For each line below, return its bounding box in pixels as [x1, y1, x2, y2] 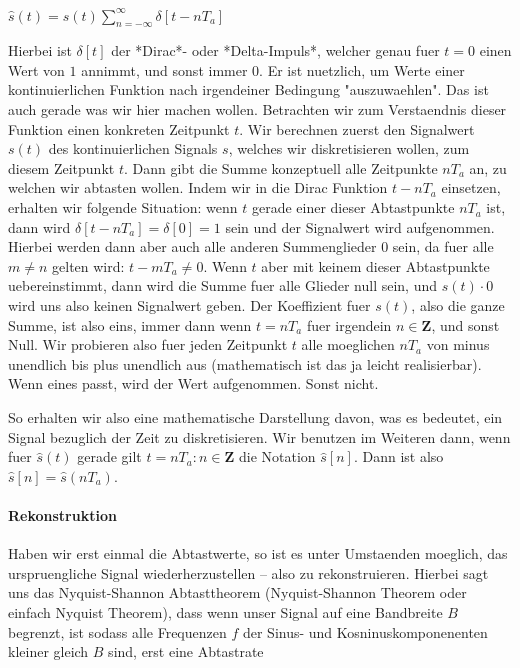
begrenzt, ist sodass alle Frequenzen [8, 621, 227, 642]
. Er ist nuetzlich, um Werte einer [259, 59, 465, 80]
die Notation [238, 446, 316, 467]
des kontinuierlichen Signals [48, 138, 218, 159]
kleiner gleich [8, 641, 89, 662]
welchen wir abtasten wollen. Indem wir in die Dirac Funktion [8, 177, 388, 198]
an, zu [469, 157, 507, 178]
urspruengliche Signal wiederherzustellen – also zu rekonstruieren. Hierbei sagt [8, 562, 489, 583]
